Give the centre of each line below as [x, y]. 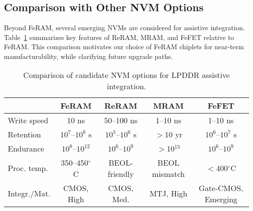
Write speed [28, 120]
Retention [25, 134]
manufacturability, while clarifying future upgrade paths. [89, 56]
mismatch [168, 173]
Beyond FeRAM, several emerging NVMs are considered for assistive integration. [125, 28]
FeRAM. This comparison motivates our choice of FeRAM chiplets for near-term [124, 47]
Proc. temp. [28, 168]
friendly [121, 173]
